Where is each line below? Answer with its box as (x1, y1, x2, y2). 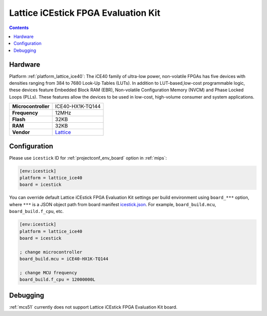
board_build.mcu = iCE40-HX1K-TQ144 (19, 256, 109, 262)
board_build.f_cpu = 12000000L (19, 277, 96, 282)
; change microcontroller (19, 249, 83, 255)
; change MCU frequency (19, 270, 78, 276)
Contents (9, 25, 29, 31)
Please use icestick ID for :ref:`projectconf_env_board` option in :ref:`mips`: (9, 155, 167, 161)
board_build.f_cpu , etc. (9, 209, 64, 214)
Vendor (12, 129, 30, 136)
